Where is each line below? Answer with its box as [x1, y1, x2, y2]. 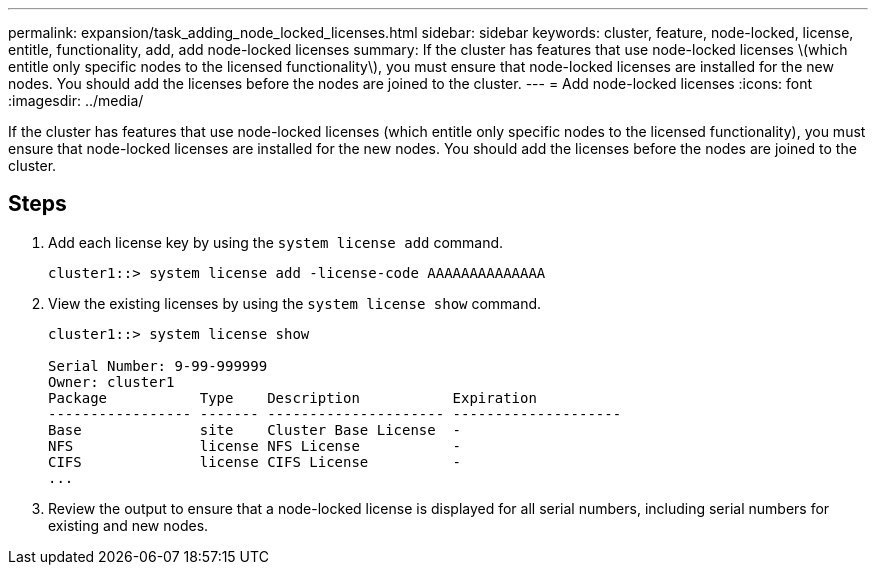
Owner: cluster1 [48, 373, 175, 390]
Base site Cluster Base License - [48, 421, 462, 438]
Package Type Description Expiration [48, 389, 537, 406]
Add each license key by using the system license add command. [48, 233, 504, 251]
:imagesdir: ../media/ [8, 92, 144, 109]
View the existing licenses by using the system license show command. [48, 294, 542, 312]
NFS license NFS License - [48, 437, 462, 454]
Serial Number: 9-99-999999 [48, 357, 268, 374]
